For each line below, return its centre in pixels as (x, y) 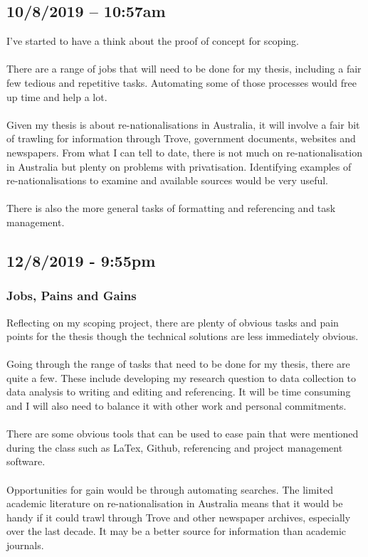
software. (26, 461)
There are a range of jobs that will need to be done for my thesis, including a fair (184, 69)
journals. (25, 545)
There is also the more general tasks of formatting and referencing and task (171, 208)
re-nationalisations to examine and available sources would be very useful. (168, 180)
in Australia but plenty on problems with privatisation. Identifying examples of (179, 166)
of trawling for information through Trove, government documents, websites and (181, 138)
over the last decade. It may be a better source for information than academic (177, 531)
